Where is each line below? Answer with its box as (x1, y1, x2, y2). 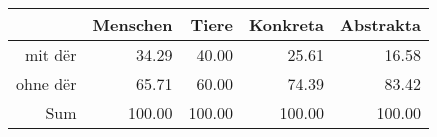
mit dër (24, 43, 77, 66)
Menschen (92, 13, 173, 36)
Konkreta (248, 13, 325, 36)
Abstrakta (340, 13, 421, 36)
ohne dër (16, 72, 77, 95)
